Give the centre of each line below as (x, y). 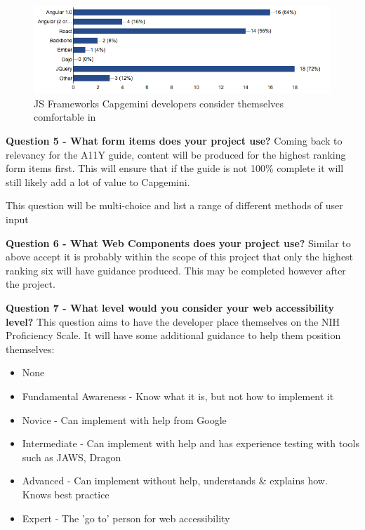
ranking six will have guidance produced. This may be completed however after (176, 270)
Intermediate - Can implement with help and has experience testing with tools (191, 443)
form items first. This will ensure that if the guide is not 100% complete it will (175, 168)
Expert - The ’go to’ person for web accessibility (126, 518)
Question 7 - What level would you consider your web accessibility (170, 307)
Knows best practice (66, 494)
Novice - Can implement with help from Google (124, 419)
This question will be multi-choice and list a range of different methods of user (174, 205)
